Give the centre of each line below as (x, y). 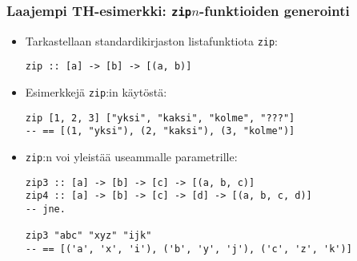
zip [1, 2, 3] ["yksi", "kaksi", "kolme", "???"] (160, 118)
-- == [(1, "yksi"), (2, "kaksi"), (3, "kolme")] (160, 131)
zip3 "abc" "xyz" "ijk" (88, 236)
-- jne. (45, 210)
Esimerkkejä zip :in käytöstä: (96, 92)
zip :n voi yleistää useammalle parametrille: (131, 157)
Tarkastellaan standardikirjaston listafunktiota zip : (152, 40)
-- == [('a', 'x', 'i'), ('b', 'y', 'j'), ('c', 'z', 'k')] (189, 249)
